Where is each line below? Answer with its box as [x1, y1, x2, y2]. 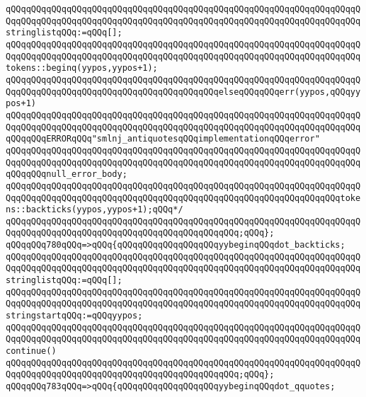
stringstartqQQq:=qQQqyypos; [6, 311, 143, 321]
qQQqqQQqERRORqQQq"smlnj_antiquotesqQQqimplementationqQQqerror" [6, 134, 320, 144]
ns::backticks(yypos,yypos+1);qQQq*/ [6, 205, 183, 215]
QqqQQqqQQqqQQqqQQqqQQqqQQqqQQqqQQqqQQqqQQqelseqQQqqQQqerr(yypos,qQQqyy [6, 86, 361, 97]
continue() [6, 346, 57, 357]
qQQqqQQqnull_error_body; [6, 169, 127, 180]
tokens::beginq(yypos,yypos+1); [6, 63, 158, 74]
